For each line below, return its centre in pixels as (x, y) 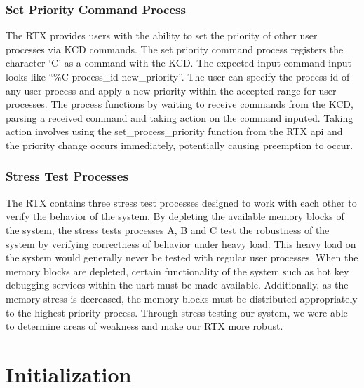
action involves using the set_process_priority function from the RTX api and (174, 131)
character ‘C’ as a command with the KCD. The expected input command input (179, 63)
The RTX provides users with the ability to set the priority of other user (162, 35)
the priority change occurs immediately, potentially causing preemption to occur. (180, 145)
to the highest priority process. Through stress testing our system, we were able (177, 312)
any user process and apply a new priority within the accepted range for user (171, 90)
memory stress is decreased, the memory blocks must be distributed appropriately (182, 298)
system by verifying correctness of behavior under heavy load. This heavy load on (181, 243)
